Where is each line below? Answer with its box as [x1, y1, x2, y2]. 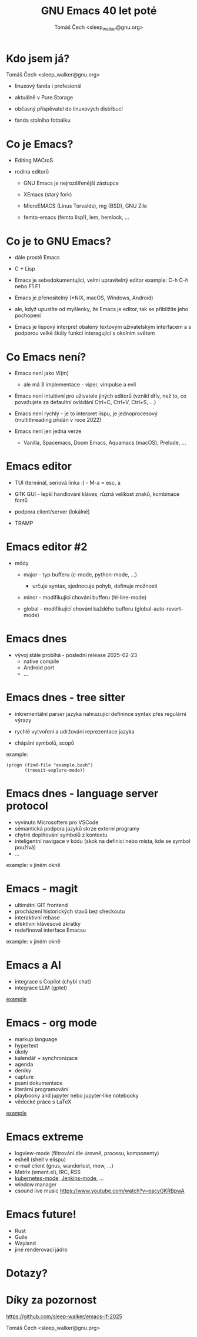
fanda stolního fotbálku [14, 116, 71, 124]
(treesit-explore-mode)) [24, 768, 85, 773]
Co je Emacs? [6, 137, 74, 151]
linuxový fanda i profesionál [14, 82, 82, 89]
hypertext [14, 1042, 38, 1049]
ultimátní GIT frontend [14, 901, 68, 908]
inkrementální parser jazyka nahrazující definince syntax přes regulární [14, 711, 186, 718]
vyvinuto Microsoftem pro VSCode [14, 819, 99, 826]
